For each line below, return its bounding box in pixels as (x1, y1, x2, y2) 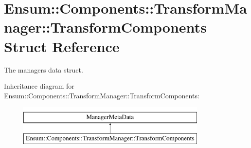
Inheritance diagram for (4, 81, 74, 91)
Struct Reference (4, 36, 120, 56)
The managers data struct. (4, 64, 83, 74)
